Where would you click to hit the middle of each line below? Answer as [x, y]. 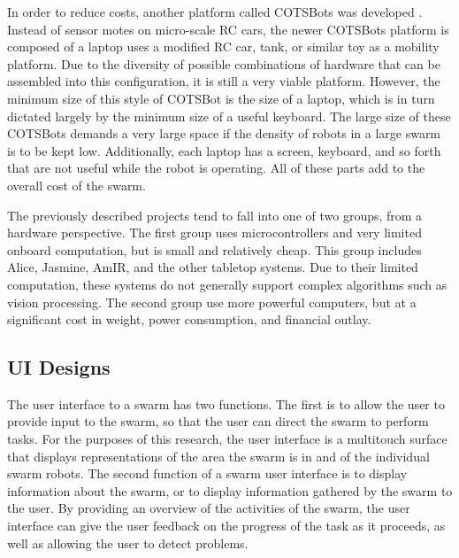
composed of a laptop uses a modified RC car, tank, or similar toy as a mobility [223, 46]
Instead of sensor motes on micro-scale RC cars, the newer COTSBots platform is [228, 29]
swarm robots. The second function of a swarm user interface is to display [207, 473]
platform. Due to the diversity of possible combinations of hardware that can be [224, 63]
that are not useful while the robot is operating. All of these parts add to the [216, 168]
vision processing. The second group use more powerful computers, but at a [212, 302]
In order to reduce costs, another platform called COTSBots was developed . [215, 12]
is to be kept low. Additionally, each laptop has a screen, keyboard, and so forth [224, 150]
